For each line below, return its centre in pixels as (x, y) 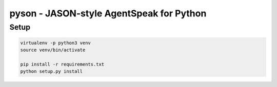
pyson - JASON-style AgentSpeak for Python (108, 13)
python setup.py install (52, 71)
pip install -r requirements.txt (62, 64)
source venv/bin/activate (53, 50)
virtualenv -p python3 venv (55, 43)
